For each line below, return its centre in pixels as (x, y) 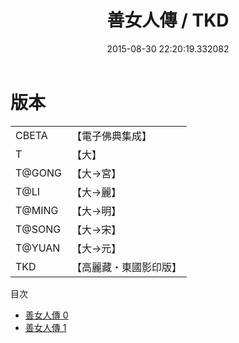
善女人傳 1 (45, 327)
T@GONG (38, 173)
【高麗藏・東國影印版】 (126, 267)
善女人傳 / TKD (168, 20)
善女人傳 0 (46, 315)
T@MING (37, 210)
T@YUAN (38, 248)
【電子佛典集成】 (111, 136)
